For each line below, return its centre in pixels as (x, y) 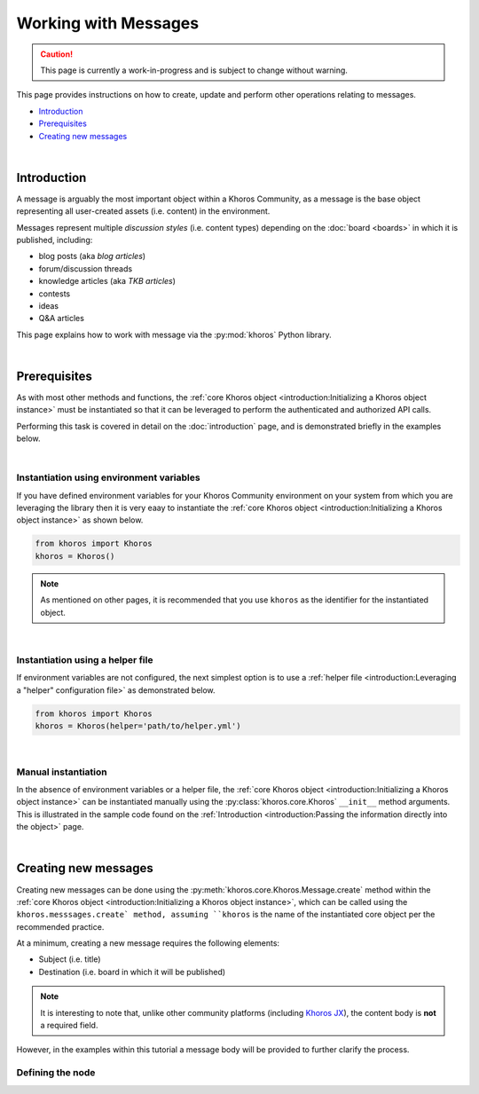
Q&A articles (61, 319)
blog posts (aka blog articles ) (92, 256)
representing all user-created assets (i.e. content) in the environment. (143, 211)
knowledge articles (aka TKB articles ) (107, 281)
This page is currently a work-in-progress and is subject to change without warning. (194, 70)
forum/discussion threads (86, 268)
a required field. (69, 1026)
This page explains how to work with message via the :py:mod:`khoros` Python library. (174, 334)
